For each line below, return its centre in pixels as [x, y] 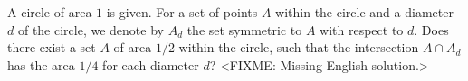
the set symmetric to [244, 29]
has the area [41, 64]
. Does [431, 29]
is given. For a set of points [182, 12]
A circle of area [50, 12]
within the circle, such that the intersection [299, 47]
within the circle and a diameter [364, 12]
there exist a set [52, 47]
